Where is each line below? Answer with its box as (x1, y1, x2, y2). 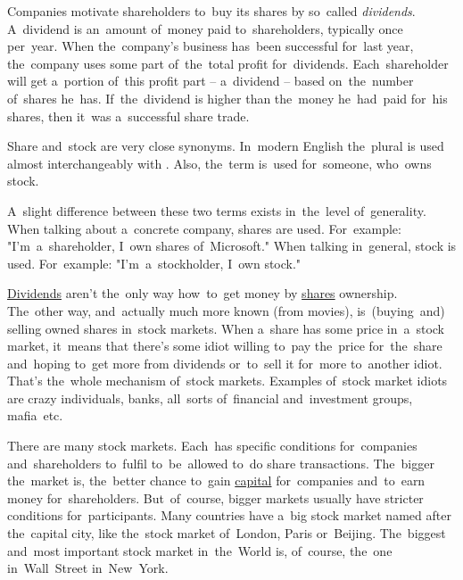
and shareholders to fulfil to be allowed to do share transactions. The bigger (7, 453, 434, 472)
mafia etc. (7, 406, 63, 425)
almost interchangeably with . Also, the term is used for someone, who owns (7, 153, 432, 172)
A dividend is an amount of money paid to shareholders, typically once (7, 19, 403, 37)
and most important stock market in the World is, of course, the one (7, 541, 393, 559)
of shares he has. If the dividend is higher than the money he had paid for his (7, 88, 448, 107)
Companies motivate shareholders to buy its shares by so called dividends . (7, 2, 416, 20)
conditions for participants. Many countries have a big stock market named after (7, 506, 451, 525)
